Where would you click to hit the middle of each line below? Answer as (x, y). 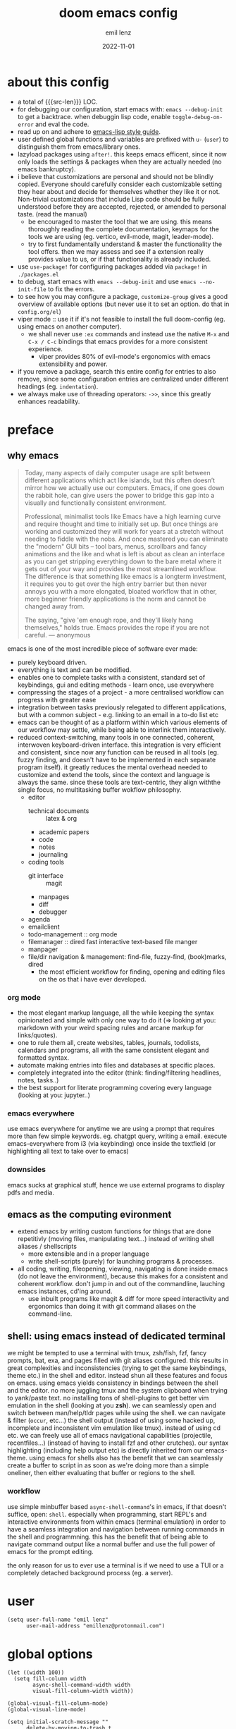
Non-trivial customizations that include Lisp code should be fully (111, 199)
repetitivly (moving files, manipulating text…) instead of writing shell (116, 1239)
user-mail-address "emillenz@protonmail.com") (95, 1626)
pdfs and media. (31, 1192)
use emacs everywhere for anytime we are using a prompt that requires (111, 1129)
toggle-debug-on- (198, 117)
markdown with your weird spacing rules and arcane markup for (111, 1027)
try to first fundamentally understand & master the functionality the (125, 244)
